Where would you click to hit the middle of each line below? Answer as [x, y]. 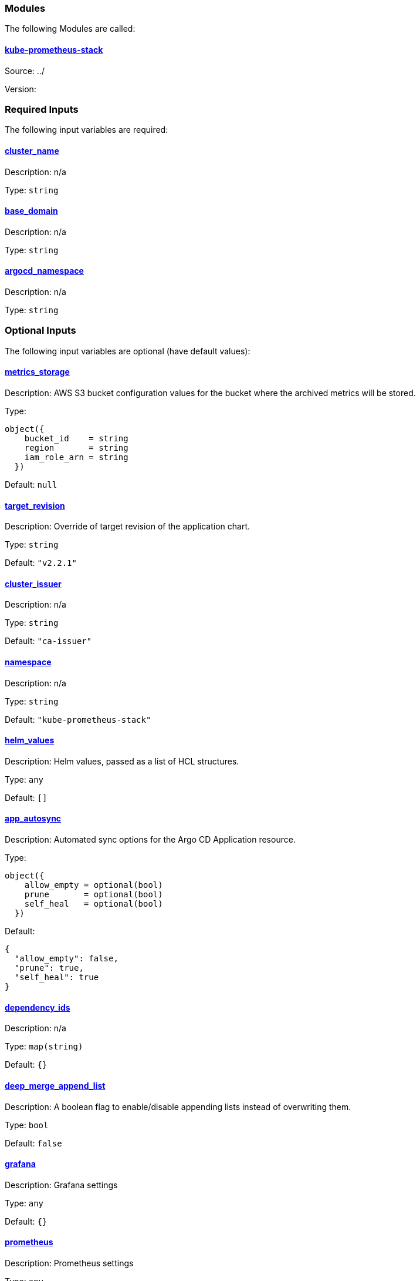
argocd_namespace [44, 271]
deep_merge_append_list [55, 1085]
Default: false [33, 1143]
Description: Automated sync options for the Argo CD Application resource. [150, 840]
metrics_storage [37, 372]
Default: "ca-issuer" [48, 641]
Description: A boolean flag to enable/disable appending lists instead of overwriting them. [178, 1106]
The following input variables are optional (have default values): [128, 351]
